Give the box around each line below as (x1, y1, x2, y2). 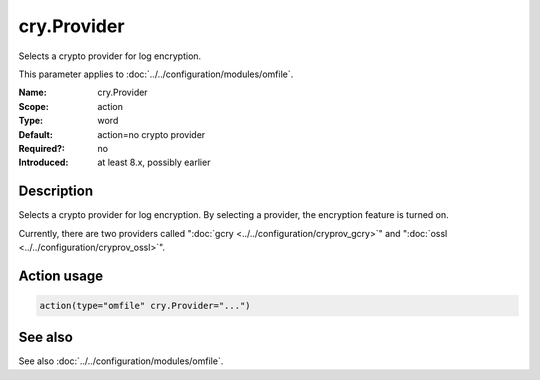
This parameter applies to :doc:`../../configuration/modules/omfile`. (18, 68, 294, 80)
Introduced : (18, 156, 69, 169)
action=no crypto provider (97, 128, 206, 140)
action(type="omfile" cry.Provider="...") (39, 300, 251, 311)
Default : (18, 128, 54, 140)
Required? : (18, 142, 65, 154)
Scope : (18, 100, 49, 112)
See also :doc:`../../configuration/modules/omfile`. (18, 355, 224, 367)
